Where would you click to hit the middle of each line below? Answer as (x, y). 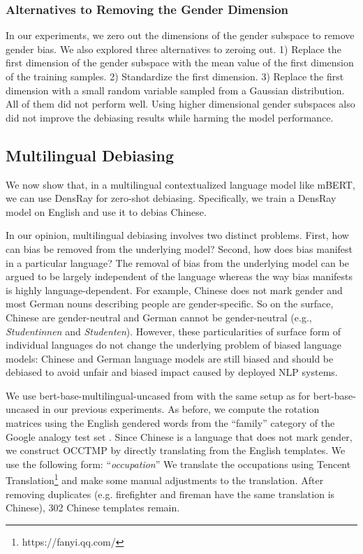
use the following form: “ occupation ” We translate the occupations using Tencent (178, 464)
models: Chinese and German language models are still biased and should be (170, 358)
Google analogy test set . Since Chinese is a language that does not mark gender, (179, 436)
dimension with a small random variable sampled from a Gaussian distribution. (175, 90)
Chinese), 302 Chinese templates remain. (93, 508)
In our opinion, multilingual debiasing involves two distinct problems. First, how (177, 235)
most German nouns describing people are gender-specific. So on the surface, (170, 304)
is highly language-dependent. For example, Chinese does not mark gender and (174, 290)
